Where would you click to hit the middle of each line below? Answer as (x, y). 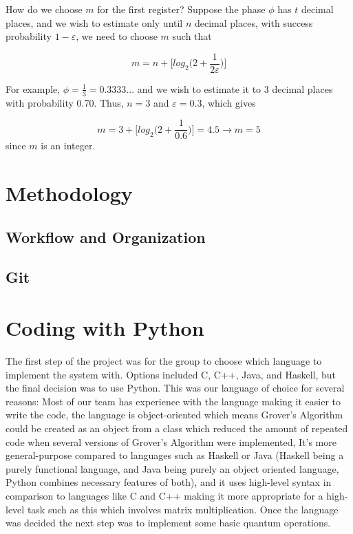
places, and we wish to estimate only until (94, 22)
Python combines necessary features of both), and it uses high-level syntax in (169, 482)
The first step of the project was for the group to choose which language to (164, 360)
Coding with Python (105, 328)
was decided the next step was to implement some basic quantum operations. (168, 523)
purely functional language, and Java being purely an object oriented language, (172, 468)
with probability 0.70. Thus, (65, 102)
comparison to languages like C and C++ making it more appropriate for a (164, 495)
